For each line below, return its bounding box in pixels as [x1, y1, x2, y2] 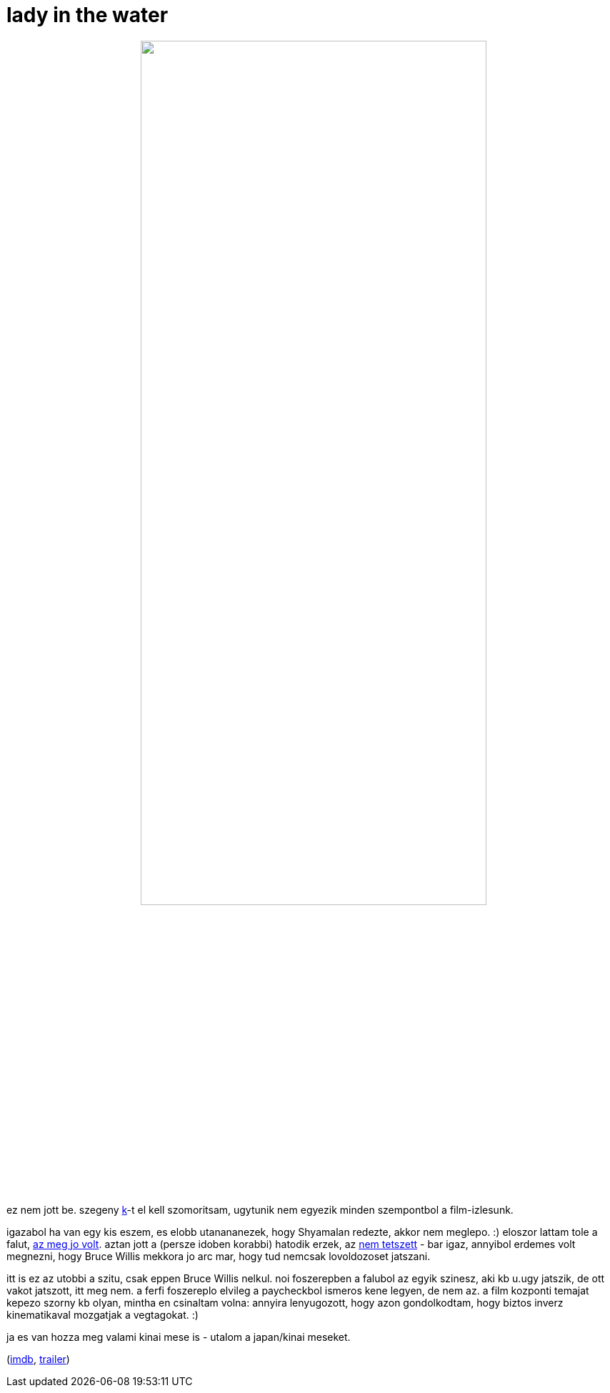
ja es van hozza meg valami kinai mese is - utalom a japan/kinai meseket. [6, 1330, 351, 1343]
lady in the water [6, 3, 169, 27]
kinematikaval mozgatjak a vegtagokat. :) [6, 1308, 199, 1321]
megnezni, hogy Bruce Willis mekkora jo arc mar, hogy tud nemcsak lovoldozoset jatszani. [6, 1249, 431, 1262]
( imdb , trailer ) [6, 1352, 70, 1365]
